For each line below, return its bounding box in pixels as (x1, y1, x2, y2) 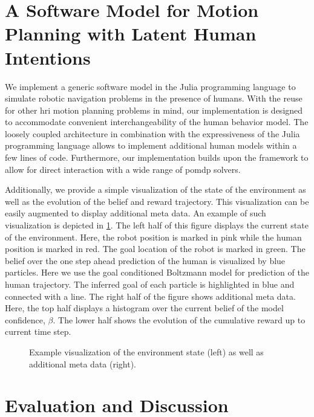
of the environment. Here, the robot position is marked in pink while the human (5, 230, 302, 243)
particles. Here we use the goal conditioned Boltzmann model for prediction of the (5, 266, 309, 279)
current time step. (5, 325, 71, 338)
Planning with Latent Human (5, 21, 257, 46)
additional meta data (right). (29, 357, 137, 370)
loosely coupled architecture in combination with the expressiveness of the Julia (5, 127, 300, 140)
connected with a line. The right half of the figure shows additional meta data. (5, 289, 296, 302)
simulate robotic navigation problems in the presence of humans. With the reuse (5, 92, 303, 105)
